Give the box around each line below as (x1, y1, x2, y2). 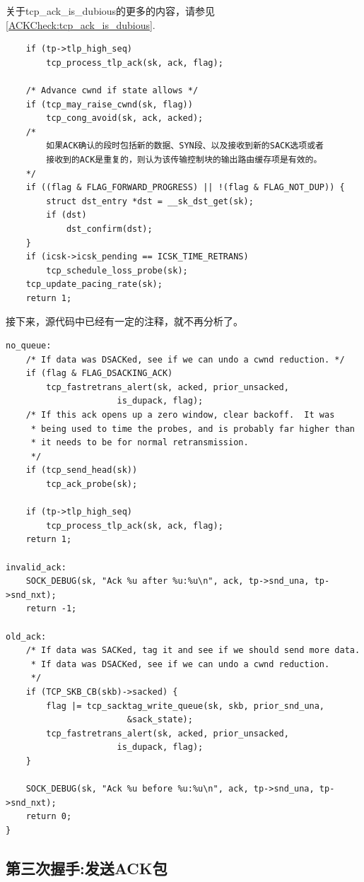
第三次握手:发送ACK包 (6, 857, 168, 878)
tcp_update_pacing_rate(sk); (25, 279, 163, 290)
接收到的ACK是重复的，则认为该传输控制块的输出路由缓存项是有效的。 (46, 154, 322, 165)
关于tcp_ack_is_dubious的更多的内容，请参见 (6, 4, 216, 18)
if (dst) (46, 210, 87, 220)
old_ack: (6, 631, 47, 642)
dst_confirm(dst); (66, 223, 153, 234)
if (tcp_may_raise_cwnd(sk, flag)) (25, 99, 193, 110)
